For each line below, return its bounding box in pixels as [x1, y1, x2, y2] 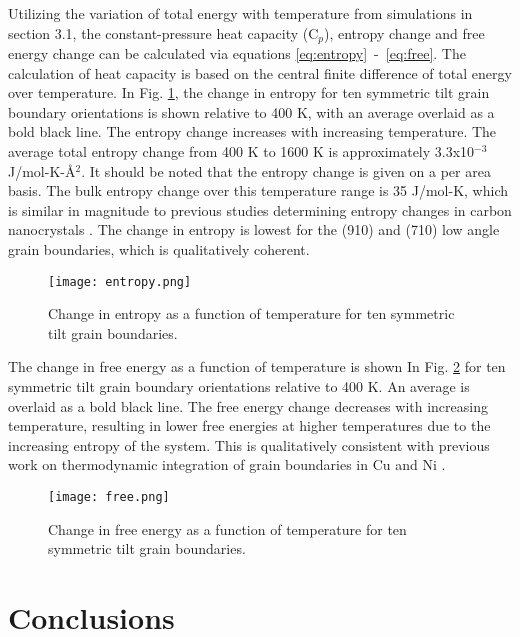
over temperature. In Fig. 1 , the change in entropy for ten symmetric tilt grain [8, 82, 490, 103]
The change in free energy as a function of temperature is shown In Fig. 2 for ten [8, 356, 506, 377]
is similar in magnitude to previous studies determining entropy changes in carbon [8, 199, 512, 220]
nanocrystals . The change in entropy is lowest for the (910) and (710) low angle [8, 219, 500, 240]
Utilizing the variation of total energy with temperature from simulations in [8, 3, 473, 23]
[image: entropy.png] [48, 274, 192, 289]
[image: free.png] [48, 489, 170, 504]
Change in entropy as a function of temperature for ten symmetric [48, 303, 455, 324]
